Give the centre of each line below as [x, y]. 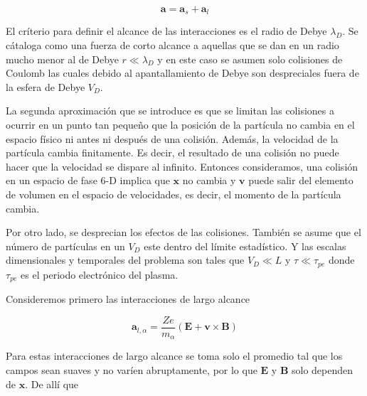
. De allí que [52, 384]
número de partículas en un [65, 246]
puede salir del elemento [301, 180]
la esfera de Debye [46, 86]
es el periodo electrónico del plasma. [100, 274]
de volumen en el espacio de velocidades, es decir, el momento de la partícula [174, 194]
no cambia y [209, 180]
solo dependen [323, 369]
